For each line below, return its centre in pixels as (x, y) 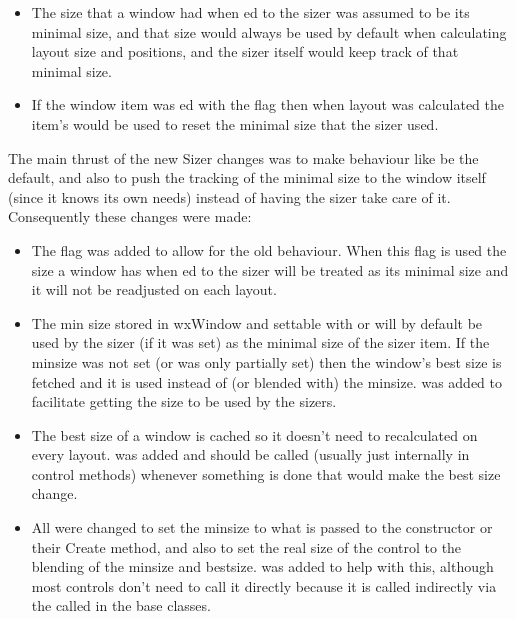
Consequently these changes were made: (130, 216)
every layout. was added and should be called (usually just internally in (250, 454)
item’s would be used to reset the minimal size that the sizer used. (235, 123)
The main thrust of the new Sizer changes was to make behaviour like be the (243, 157)
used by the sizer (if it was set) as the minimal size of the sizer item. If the (260, 342)
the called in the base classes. (121, 605)
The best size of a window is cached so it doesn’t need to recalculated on (254, 434)
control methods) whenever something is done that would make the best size (266, 473)
